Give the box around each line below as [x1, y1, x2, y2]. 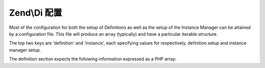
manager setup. [9, 47, 41, 53]
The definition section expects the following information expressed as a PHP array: [9, 56, 177, 62]
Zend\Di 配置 [9, 7, 62, 18]
